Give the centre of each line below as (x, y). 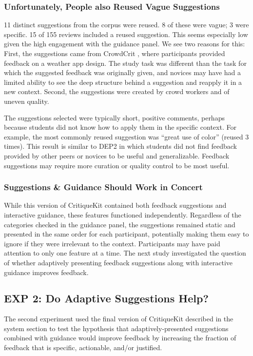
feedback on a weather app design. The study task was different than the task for (125, 63)
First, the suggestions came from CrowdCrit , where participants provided (115, 53)
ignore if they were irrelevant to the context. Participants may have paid (112, 243)
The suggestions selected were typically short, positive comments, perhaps (114, 117)
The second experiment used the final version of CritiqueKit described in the (119, 319)
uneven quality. (27, 101)
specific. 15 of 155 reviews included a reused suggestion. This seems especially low (126, 34)
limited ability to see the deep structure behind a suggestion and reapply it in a (123, 82)
